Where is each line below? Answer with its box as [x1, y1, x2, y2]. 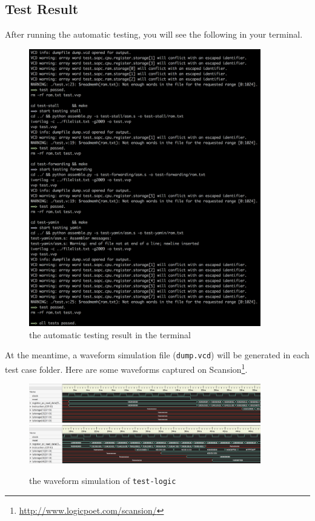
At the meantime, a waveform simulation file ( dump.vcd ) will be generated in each [5, 349, 310, 361]
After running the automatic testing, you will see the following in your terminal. [5, 28, 303, 41]
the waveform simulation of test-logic [29, 474, 176, 486]
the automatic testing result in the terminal [29, 328, 191, 341]
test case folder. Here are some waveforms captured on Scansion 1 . [5, 361, 248, 375]
